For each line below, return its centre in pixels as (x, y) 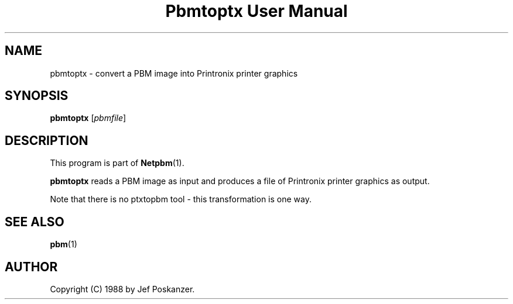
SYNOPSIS (37, 96)
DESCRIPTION (47, 140)
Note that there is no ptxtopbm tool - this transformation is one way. (181, 199)
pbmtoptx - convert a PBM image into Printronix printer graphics (174, 73)
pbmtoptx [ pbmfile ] (88, 118)
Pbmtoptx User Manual (256, 11)
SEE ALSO (35, 222)
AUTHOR (31, 267)
